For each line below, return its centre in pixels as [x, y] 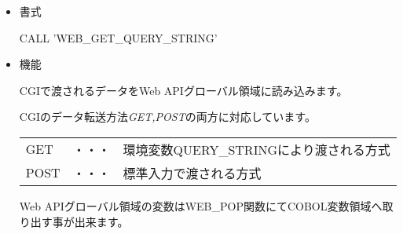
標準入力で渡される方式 [192, 173]
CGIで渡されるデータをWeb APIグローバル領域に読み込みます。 [183, 90]
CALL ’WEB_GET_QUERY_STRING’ [118, 37]
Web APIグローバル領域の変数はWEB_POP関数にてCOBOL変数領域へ [201, 205]
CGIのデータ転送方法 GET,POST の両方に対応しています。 [167, 117]
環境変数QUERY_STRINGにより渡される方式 [256, 149]
